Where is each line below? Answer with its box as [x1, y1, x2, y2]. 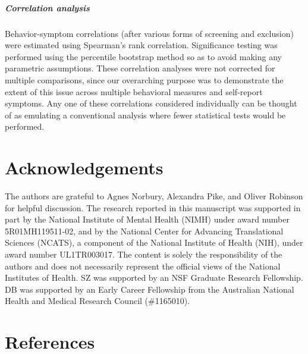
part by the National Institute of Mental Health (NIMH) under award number [5, 213, 290, 225]
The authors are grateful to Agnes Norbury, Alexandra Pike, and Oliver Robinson [5, 190, 303, 202]
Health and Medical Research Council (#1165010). [5, 295, 190, 307]
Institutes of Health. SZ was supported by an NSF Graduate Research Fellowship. [5, 271, 303, 284]
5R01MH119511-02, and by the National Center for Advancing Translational [5, 224, 284, 237]
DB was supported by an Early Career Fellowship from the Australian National [5, 283, 294, 295]
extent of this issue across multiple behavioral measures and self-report [5, 85, 263, 98]
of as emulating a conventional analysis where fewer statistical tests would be [5, 108, 286, 121]
